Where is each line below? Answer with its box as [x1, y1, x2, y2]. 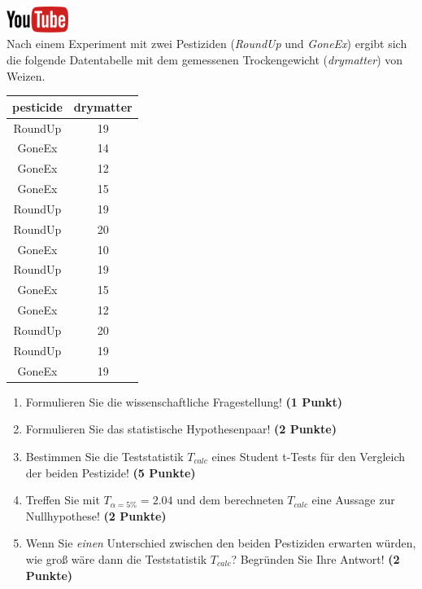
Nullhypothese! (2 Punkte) [25, 507, 167, 524]
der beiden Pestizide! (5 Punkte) [25, 464, 196, 481]
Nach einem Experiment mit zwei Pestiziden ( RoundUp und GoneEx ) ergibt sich [7, 35, 407, 52]
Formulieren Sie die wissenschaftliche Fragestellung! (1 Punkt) [25, 393, 343, 410]
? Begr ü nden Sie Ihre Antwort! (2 [231, 550, 400, 567]
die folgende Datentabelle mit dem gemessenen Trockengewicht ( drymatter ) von [7, 51, 403, 68]
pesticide [12, 98, 63, 115]
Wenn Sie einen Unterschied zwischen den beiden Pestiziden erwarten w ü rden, [25, 534, 416, 552]
